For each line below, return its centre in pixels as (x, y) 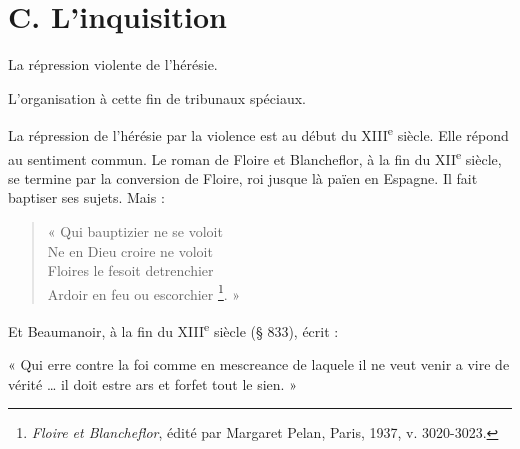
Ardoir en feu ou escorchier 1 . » (144, 292)
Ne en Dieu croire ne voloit (130, 250)
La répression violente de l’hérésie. (113, 64)
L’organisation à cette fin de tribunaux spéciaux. (157, 97)
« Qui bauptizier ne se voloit (135, 231)
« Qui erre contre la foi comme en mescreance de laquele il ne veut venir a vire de (259, 364)
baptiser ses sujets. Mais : (86, 197)
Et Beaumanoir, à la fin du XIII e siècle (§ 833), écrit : (173, 329)
